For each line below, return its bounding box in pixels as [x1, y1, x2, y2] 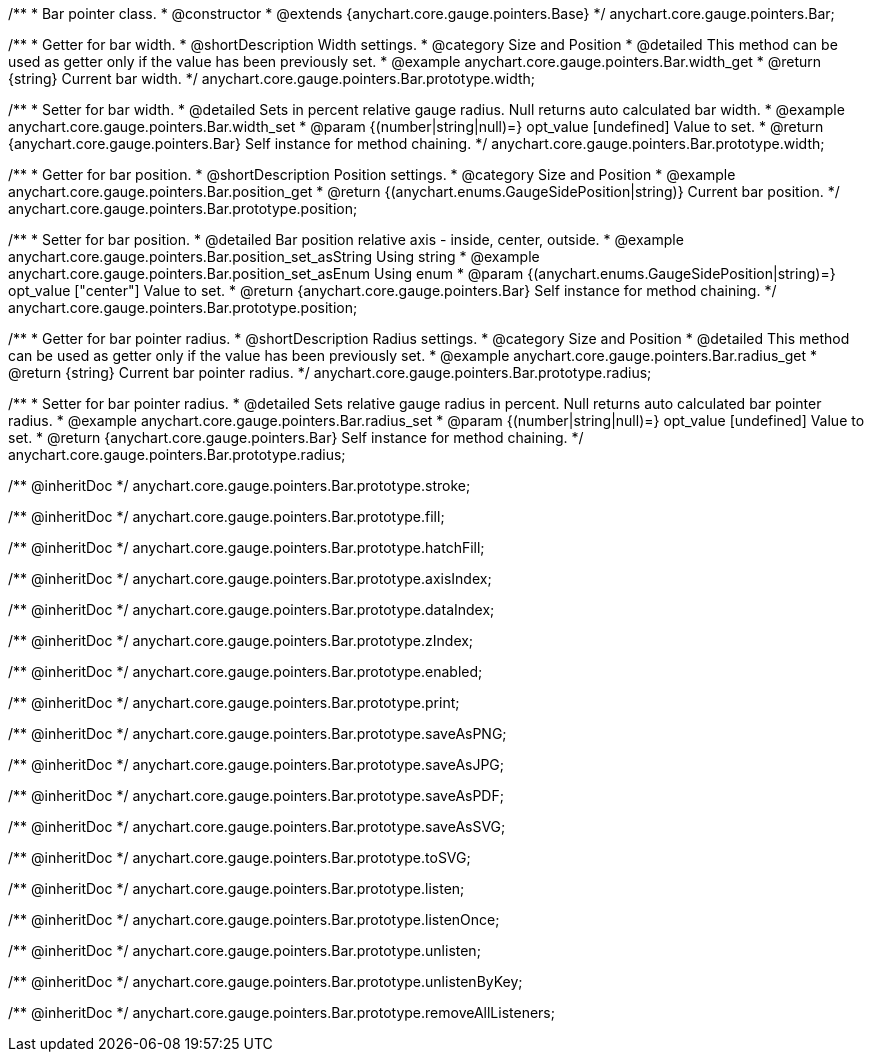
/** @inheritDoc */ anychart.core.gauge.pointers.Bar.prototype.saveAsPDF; [8, 787, 504, 804]
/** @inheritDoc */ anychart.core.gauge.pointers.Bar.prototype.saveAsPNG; [8, 725, 507, 742]
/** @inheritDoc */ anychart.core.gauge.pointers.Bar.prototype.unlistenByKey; [8, 973, 523, 990]
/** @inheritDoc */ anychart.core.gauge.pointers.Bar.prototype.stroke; [8, 477, 471, 494]
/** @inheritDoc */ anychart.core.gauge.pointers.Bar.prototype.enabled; [8, 663, 483, 680]
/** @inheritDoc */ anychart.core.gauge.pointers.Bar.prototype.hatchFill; [8, 539, 485, 556]
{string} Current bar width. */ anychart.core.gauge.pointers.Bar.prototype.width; [8, 70, 536, 87]
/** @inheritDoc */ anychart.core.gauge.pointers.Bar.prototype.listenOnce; [8, 911, 500, 928]
